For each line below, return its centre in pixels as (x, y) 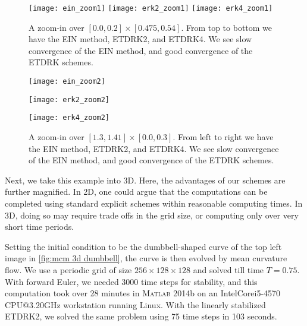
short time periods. (40, 227)
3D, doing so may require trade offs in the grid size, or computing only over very (152, 215)
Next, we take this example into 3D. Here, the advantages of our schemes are (145, 180)
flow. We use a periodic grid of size (68, 269)
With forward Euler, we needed (62, 281)
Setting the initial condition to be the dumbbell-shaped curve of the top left (143, 246)
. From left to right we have (223, 137)
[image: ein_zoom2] (67, 82)
